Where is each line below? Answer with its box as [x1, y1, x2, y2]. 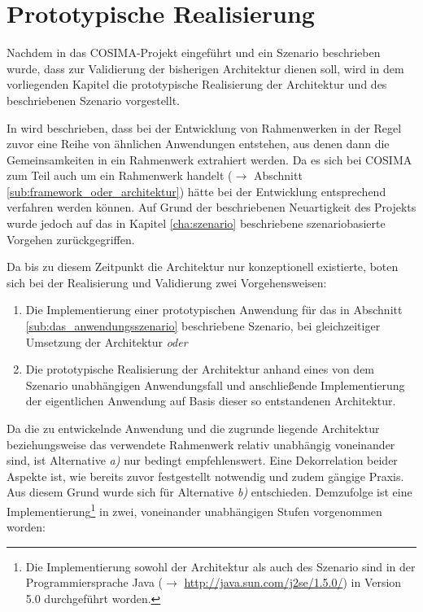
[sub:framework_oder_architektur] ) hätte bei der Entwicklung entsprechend [7, 182, 386, 199]
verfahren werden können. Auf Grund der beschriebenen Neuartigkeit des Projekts [7, 199, 416, 216]
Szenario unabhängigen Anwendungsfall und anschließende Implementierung [25, 376, 405, 393]
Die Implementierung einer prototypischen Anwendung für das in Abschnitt [25, 301, 403, 318]
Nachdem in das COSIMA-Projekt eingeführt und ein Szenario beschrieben [7, 44, 381, 61]
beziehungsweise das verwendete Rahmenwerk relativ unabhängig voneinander [7, 435, 395, 452]
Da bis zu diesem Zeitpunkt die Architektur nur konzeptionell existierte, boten [7, 258, 399, 275]
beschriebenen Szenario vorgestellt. [7, 91, 180, 108]
